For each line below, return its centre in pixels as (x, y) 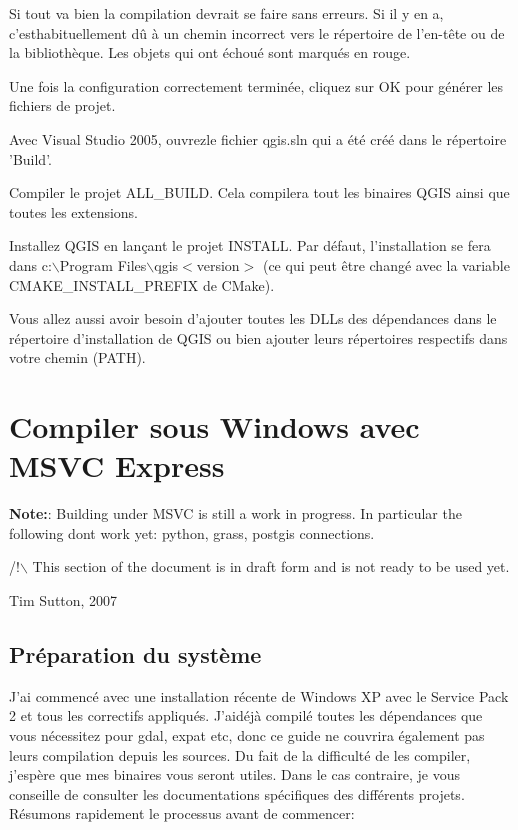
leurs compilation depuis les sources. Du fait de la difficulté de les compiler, (240, 754)
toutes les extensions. (74, 211)
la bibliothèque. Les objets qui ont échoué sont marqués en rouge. (210, 52)
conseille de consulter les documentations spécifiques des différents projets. (237, 793)
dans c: (30, 264)
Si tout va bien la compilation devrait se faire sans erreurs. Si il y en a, (226, 13)
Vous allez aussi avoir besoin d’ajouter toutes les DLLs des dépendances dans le (253, 318)
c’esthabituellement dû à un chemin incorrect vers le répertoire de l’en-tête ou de (257, 32)
